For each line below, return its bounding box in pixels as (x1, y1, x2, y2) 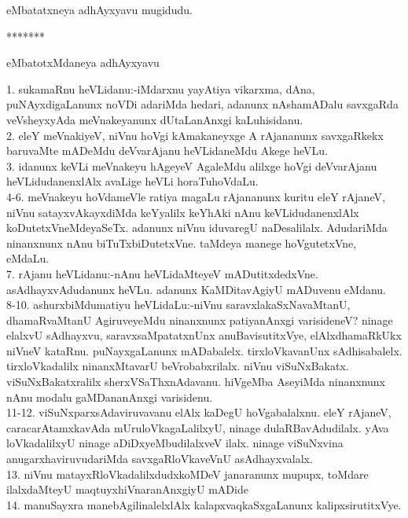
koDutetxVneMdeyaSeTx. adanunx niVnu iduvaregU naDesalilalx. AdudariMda (6, 219, 388, 236)
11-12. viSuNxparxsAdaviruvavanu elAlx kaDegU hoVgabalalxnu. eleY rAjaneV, (6, 404, 391, 421)
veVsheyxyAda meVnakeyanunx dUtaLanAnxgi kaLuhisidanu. (6, 111, 303, 127)
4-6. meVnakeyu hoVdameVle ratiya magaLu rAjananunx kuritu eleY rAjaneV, (6, 188, 385, 204)
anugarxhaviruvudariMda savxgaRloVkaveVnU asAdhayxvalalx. (6, 450, 313, 467)
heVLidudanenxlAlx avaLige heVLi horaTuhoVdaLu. (6, 173, 259, 189)
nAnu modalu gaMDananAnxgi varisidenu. (6, 388, 213, 405)
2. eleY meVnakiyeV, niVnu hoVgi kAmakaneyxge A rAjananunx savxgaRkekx (6, 127, 384, 143)
